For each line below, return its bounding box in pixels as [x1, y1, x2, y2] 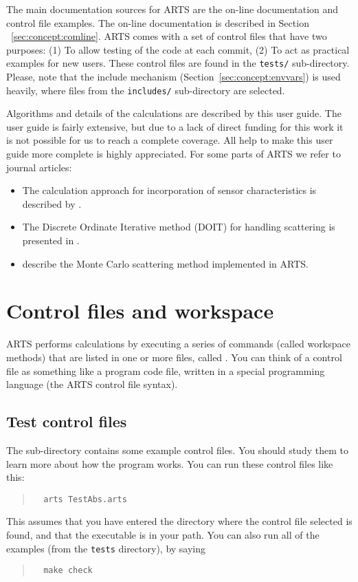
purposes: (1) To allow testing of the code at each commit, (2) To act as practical [6, 42, 350, 56]
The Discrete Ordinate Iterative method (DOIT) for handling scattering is [22, 219, 335, 234]
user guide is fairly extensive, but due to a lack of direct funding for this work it [6, 119, 344, 133]
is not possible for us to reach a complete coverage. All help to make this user [6, 133, 333, 147]
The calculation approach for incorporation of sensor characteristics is [22, 183, 317, 197]
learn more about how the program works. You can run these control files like [6, 456, 333, 471]
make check [43, 565, 93, 576]
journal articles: [6, 160, 72, 174]
